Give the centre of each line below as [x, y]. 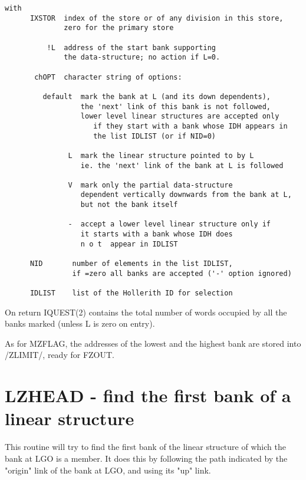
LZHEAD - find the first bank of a [148, 395]
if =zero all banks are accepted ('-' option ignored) [182, 273]
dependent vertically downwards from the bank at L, [186, 195]
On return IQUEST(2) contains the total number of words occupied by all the [146, 312]
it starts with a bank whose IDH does [157, 234]
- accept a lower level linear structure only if [170, 224]
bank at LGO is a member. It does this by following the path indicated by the [146, 458]
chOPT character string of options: [108, 77]
